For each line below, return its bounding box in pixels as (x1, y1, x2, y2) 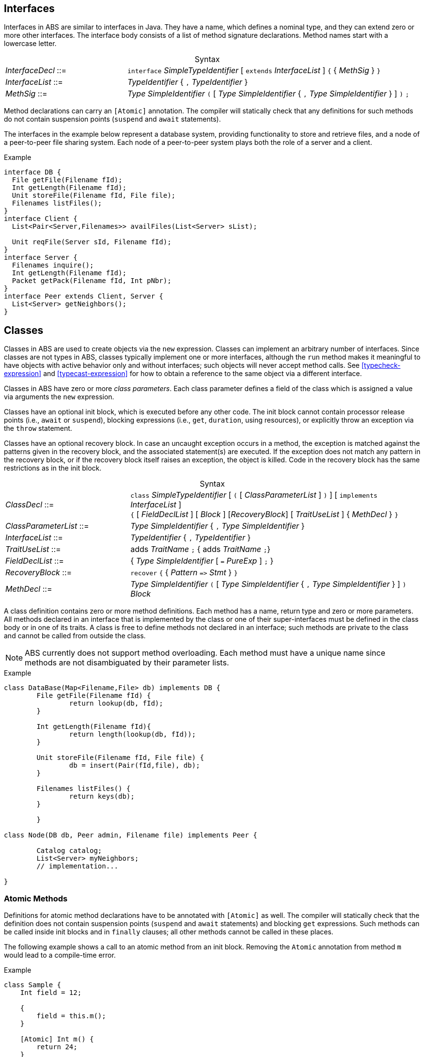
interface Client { (4, 215, 78, 223)
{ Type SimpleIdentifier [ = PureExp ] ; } (130, 556, 274, 566)
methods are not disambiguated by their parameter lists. (25, 658, 229, 668)
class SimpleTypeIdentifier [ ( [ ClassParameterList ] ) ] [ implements (130, 490, 377, 500)
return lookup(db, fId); (69, 699, 163, 708)
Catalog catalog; (36, 847, 102, 855)
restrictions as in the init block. (4, 464, 102, 473)
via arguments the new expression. (4, 393, 114, 401)
